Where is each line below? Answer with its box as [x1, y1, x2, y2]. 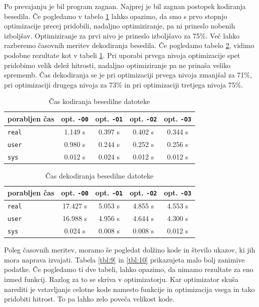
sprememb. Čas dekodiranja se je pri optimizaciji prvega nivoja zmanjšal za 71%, [4, 69, 252, 80]
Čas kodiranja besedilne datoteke [48, 96, 150, 106]
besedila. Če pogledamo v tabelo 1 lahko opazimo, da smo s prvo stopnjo [4, 10, 227, 21]
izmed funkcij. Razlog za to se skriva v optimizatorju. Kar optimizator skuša [4, 274, 238, 284]
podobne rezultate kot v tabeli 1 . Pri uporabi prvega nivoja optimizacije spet [4, 49, 240, 60]
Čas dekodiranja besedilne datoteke [45, 170, 153, 180]
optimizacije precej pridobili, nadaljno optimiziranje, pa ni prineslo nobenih [4, 20, 235, 31]
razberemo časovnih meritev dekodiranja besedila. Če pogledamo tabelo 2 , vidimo [4, 40, 254, 50]
